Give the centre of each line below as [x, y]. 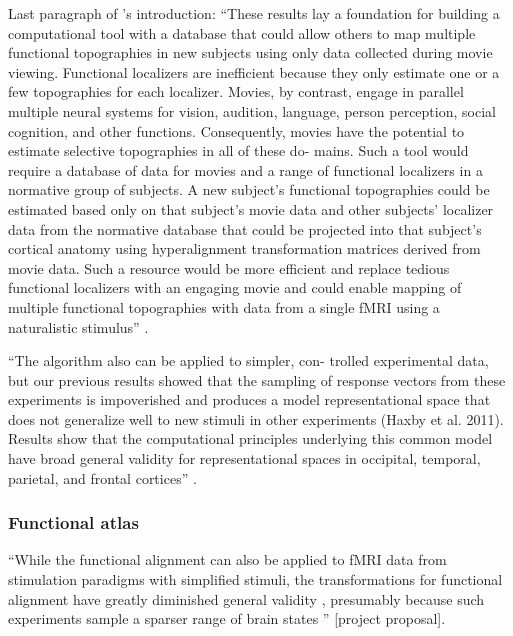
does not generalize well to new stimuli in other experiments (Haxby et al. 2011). [256, 418]
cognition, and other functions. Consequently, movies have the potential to [236, 130]
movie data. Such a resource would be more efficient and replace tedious [229, 267]
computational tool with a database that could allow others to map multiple [242, 32]
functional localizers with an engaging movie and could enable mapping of [235, 287]
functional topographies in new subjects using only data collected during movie [250, 52]
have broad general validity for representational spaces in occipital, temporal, [244, 458]
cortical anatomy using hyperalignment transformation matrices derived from [244, 248]
